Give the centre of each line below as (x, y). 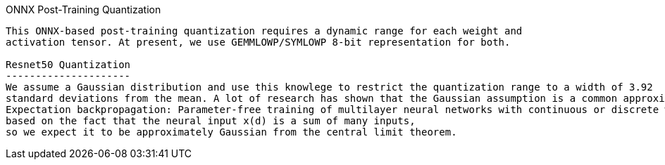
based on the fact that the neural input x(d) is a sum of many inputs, (211, 121)
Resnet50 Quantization (68, 65)
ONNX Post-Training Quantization (83, 9)
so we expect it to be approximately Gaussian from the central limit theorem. (231, 132)
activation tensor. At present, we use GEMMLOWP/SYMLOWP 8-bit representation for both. (258, 42)
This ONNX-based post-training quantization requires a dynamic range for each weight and (264, 31)
